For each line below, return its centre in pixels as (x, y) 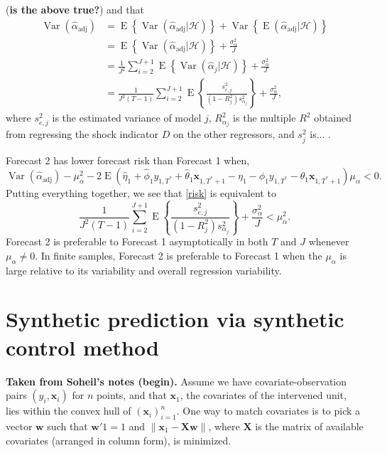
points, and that (131, 395)
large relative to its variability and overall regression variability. (144, 270)
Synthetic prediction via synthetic (175, 319)
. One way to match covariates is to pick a (268, 411)
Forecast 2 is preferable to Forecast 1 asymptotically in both (137, 241)
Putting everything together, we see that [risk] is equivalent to (141, 193)
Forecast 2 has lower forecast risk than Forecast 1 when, (128, 160)
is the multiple (265, 118)
